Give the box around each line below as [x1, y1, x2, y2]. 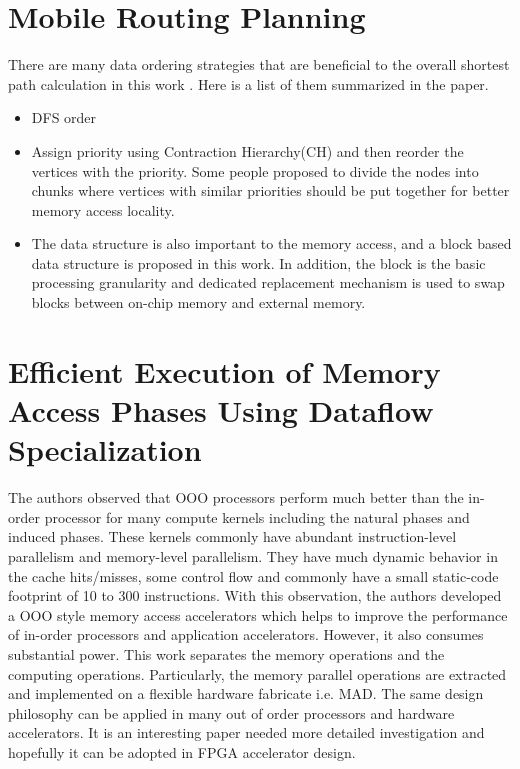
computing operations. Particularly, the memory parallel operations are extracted [8, 663, 507, 684]
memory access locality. [31, 199, 175, 220]
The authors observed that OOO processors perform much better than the [8, 487, 464, 508]
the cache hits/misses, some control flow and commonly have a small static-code [8, 565, 499, 586]
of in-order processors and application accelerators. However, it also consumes [8, 624, 484, 645]
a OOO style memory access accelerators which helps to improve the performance [8, 604, 508, 625]
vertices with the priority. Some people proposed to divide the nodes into [31, 160, 479, 181]
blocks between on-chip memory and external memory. [31, 292, 366, 313]
